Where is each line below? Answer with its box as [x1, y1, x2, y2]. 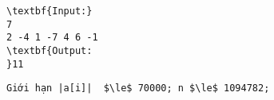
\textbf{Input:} [6, 6, 93, 17]
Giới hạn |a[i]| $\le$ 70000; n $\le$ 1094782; [6, 83, 270, 94]
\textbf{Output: [6, 44, 93, 56]
